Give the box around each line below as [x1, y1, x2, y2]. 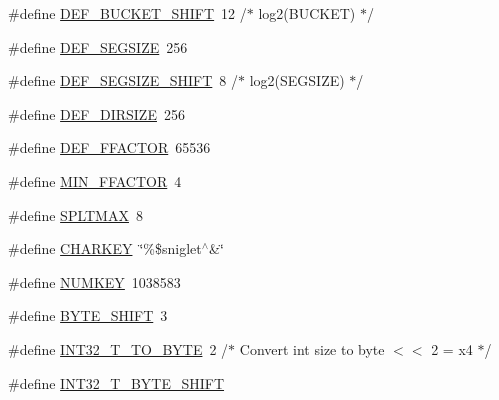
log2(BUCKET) [258, 3, 356, 23]
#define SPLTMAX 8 [8, 204, 143, 225]
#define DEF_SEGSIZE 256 [8, 36, 188, 57]
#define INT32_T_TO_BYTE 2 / [8, 338, 229, 359]
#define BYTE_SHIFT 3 [8, 305, 168, 326]
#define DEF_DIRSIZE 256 [8, 103, 185, 124]
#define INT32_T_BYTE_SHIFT [8, 372, 225, 393]
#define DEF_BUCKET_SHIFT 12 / [8, 3, 247, 23]
